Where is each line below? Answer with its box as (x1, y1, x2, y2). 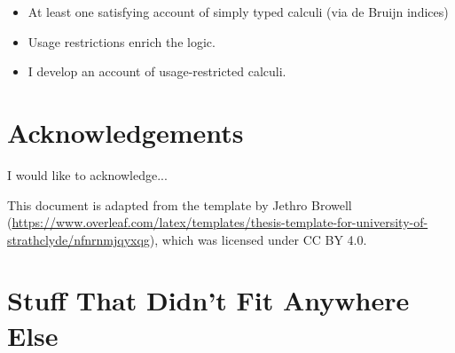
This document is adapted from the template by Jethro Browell (7, 195, 352, 214)
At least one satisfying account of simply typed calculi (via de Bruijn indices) (27, 3, 449, 20)
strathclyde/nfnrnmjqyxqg (7, 230, 150, 248)
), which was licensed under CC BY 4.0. (149, 230, 367, 248)
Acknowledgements (7, 114, 244, 150)
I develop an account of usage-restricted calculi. (27, 62, 286, 81)
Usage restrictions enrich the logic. (27, 32, 216, 51)
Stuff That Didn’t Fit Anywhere (7, 282, 410, 318)
